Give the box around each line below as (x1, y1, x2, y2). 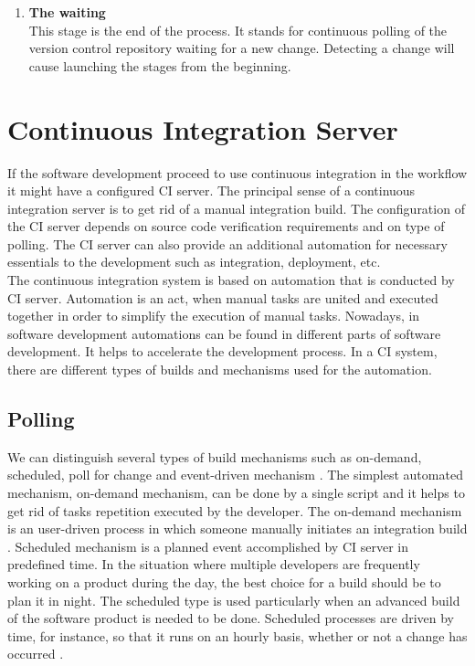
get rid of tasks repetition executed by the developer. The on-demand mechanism (7, 501, 462, 520)
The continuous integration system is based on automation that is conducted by (7, 270, 455, 290)
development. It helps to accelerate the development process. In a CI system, (7, 342, 438, 361)
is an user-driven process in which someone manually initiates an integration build (7, 519, 468, 538)
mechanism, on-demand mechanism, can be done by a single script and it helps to (7, 483, 465, 502)
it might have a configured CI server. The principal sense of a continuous (7, 181, 416, 200)
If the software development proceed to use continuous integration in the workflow (7, 163, 468, 182)
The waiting (28, 3, 106, 21)
